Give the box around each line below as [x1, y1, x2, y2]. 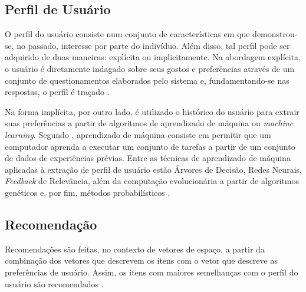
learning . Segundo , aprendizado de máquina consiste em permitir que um [5, 128, 271, 140]
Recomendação [5, 215, 97, 233]
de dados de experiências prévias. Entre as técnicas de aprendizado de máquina [5, 152, 291, 164]
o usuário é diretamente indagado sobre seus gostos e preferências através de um [5, 62, 295, 74]
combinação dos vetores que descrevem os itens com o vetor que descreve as [5, 254, 278, 267]
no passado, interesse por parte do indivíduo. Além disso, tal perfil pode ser [17, 39, 290, 51]
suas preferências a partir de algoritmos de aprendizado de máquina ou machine [5, 117, 294, 129]
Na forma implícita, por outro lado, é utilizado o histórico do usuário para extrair [5, 105, 300, 117]
